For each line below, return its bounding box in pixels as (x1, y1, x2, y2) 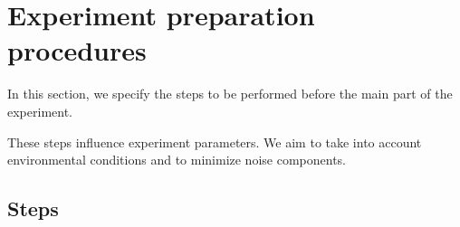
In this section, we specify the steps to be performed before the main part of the (7, 84, 453, 103)
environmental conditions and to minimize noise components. (7, 150, 346, 169)
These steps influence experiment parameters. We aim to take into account (7, 132, 422, 151)
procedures (7, 32, 147, 69)
